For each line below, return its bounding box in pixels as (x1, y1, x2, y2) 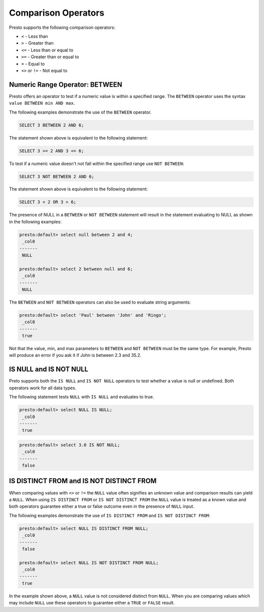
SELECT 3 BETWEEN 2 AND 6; (19, 122, 84, 128)
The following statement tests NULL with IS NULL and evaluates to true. (9, 394, 154, 400)
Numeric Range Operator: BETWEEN (9, 80, 122, 89)
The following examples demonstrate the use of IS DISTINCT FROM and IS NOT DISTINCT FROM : (9, 512, 210, 518)
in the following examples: (9, 218, 62, 225)
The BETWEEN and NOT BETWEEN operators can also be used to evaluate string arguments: (9, 299, 191, 305)
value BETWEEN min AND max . (9, 100, 75, 106)
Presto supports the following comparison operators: (9, 24, 116, 30)
